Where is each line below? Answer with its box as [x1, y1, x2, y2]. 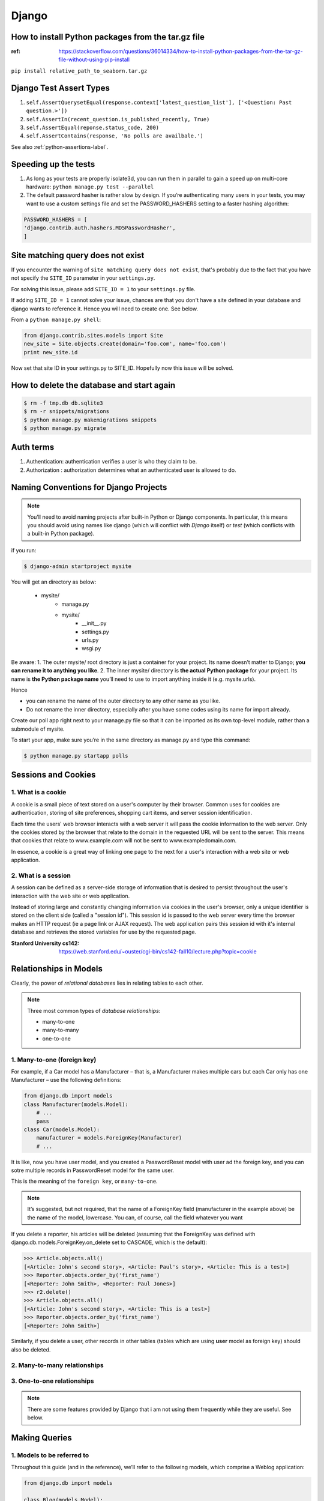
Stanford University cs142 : [11, 940, 80, 947]
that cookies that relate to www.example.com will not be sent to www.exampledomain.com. [11, 837, 237, 844]
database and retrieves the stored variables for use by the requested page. [11, 928, 197, 936]
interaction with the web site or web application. [11, 892, 130, 899]
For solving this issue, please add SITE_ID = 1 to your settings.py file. [11, 285, 196, 292]
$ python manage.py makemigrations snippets [23, 416, 157, 423]
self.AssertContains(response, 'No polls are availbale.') [26, 133, 204, 139]
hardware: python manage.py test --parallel [26, 183, 154, 190]
